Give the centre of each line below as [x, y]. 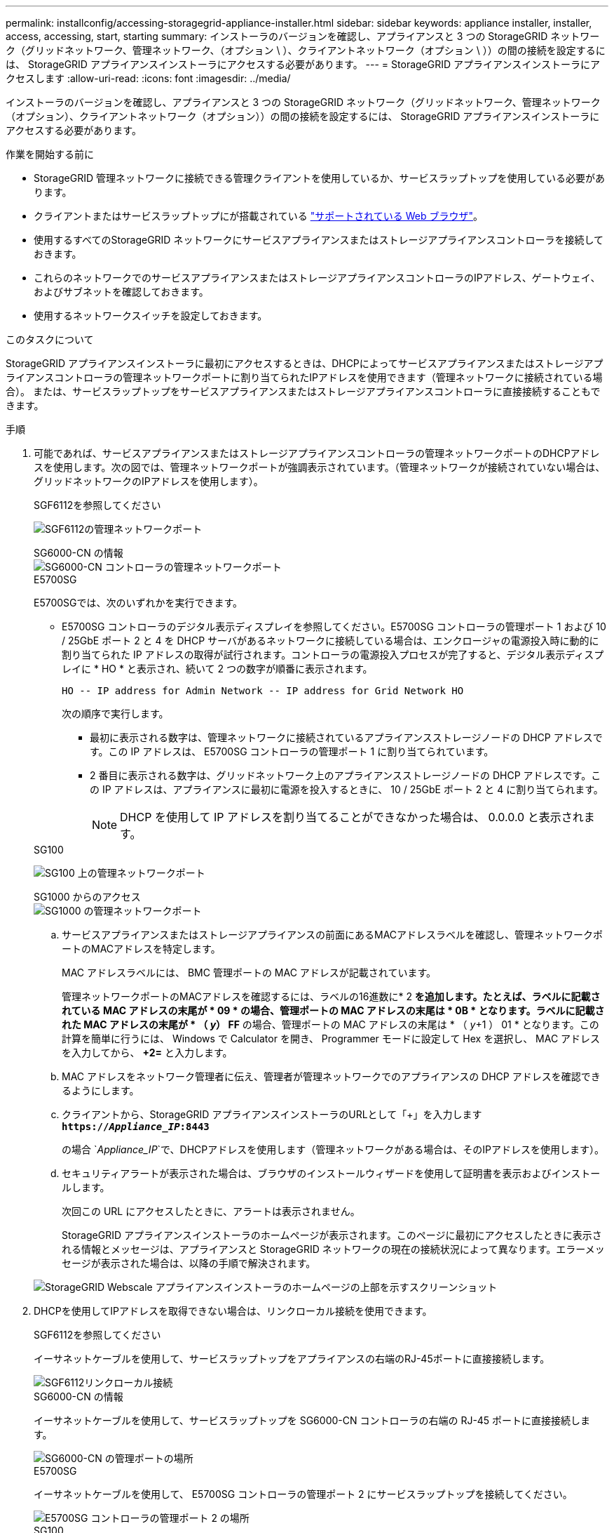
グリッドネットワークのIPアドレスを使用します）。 [149, 481]
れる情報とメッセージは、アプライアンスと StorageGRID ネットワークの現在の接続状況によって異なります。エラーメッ [333, 1249]
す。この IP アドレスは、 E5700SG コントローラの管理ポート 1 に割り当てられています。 [292, 751]
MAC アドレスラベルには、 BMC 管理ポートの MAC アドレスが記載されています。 [249, 973]
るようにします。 [101, 1090]
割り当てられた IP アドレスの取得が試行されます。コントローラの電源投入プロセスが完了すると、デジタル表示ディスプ [333, 655]
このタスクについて [50, 339]
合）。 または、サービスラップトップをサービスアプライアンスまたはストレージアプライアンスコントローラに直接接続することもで [303, 391]
